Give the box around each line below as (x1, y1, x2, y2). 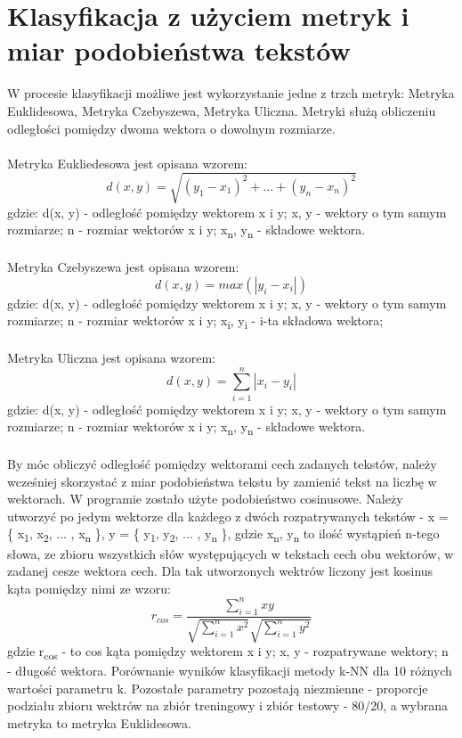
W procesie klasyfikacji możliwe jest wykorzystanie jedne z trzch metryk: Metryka (7, 84, 455, 102)
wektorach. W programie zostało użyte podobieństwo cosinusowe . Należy (7, 489, 403, 508)
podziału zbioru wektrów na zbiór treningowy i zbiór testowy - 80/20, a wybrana (7, 696, 449, 715)
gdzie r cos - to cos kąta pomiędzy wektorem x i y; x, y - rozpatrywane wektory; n (7, 642, 449, 662)
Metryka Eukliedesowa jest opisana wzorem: (7, 153, 247, 172)
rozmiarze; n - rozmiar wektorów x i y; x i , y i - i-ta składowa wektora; (7, 311, 384, 332)
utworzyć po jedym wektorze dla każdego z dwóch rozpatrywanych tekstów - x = (7, 506, 449, 525)
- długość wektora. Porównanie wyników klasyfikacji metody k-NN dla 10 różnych (7, 661, 452, 680)
